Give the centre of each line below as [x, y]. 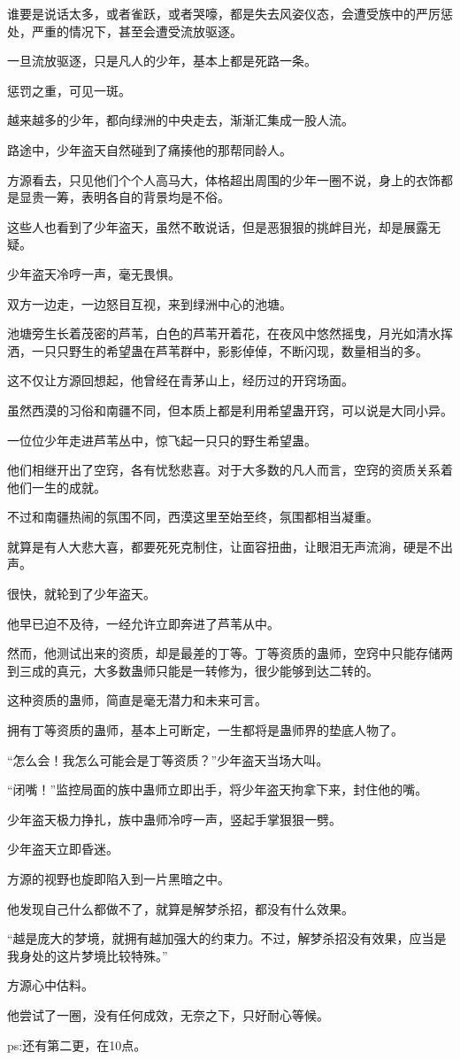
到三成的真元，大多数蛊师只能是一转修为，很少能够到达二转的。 [193, 670]
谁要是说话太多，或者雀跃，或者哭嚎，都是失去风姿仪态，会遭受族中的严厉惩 [230, 13]
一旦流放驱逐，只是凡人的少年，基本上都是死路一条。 [162, 61]
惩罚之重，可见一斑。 [69, 90]
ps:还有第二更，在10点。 [77, 1045]
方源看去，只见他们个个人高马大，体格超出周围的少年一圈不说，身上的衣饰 [224, 179]
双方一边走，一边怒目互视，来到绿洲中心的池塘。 [149, 303]
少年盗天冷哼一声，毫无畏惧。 [94, 273]
